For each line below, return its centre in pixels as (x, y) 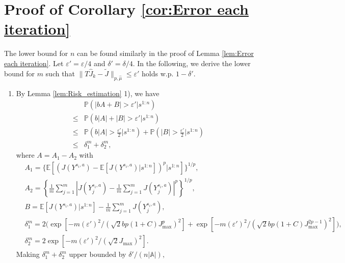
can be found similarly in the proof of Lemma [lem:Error (165, 53)
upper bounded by (98, 254)
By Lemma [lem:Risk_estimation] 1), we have (88, 93)
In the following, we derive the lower (194, 63)
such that (60, 73)
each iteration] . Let (34, 63)
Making (28, 254)
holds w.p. (158, 73)
